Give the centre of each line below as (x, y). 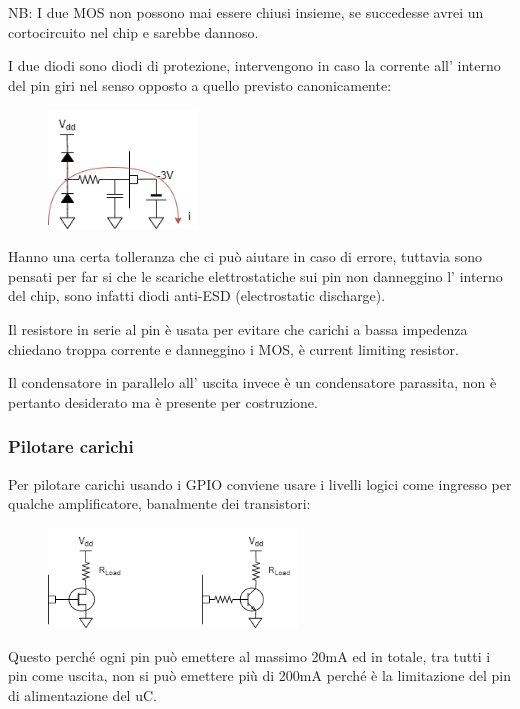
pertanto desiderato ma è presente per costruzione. (163, 401)
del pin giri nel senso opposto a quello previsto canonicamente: (200, 84)
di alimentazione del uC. (82, 694)
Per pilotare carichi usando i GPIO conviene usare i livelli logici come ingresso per (260, 483)
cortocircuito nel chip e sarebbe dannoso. (133, 31)
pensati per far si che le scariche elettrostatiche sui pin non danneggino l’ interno (255, 275)
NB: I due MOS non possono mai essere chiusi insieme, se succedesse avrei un (246, 12)
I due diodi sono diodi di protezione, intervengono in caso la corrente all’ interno (254, 65)
